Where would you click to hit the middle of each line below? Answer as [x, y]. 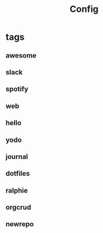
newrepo [20, 224]
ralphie [17, 191]
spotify [17, 89]
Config [84, 9]
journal [17, 157]
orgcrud [18, 207]
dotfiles [18, 174]
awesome [21, 55]
